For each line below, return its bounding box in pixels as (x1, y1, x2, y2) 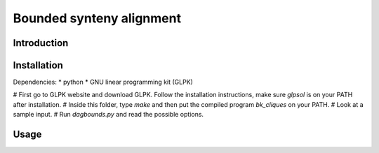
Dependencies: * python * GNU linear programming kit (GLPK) (13, 78, 193, 87)
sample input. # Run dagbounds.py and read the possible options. (13, 110, 204, 119)
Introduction (13, 37, 69, 49)
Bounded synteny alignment (13, 10, 182, 26)
